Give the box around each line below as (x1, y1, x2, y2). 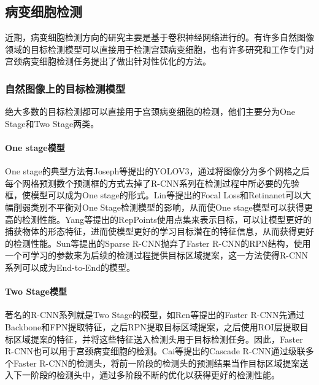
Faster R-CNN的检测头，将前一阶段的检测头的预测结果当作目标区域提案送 (13, 356, 309, 369)
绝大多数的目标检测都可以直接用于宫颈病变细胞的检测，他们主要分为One (5, 105, 295, 118)
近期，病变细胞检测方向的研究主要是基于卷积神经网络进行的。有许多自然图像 (5, 31, 314, 44)
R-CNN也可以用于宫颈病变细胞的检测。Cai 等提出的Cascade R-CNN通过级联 (5, 344, 306, 357)
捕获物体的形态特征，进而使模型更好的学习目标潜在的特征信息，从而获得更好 (5, 225, 314, 238)
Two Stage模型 (5, 285, 67, 298)
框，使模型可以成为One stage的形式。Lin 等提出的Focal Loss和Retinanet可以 (5, 189, 303, 201)
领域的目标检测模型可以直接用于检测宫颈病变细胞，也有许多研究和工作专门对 (5, 42, 314, 55)
